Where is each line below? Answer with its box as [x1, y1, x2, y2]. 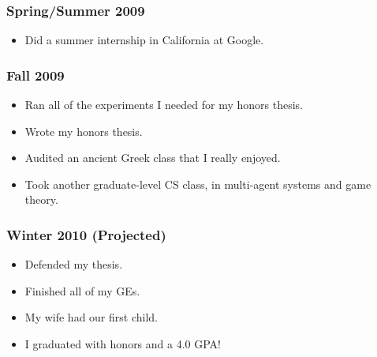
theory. [24, 191, 58, 208]
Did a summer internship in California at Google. [24, 32, 264, 48]
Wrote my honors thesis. [24, 122, 143, 139]
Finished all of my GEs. [24, 282, 140, 299]
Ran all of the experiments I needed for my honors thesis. [24, 96, 303, 113]
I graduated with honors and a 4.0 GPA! [24, 336, 222, 351]
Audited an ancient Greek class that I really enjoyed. [24, 149, 281, 166]
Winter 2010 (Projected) [6, 224, 166, 244]
